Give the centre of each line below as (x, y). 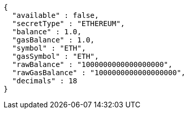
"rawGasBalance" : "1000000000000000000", (99, 73)
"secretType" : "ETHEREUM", (69, 24)
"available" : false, (55, 15)
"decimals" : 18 (45, 81)
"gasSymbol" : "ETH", (55, 56)
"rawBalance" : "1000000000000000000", (92, 64)
